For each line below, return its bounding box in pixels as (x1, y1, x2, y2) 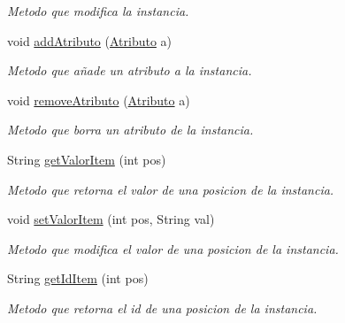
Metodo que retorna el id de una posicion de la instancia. (7, 298, 318, 317)
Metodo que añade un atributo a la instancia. (7, 61, 252, 80)
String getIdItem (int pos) (7, 269, 149, 288)
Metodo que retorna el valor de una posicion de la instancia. (7, 180, 334, 198)
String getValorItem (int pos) (7, 150, 166, 168)
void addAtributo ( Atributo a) (7, 31, 172, 50)
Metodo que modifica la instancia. (7, 2, 189, 19)
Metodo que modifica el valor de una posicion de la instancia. (7, 239, 339, 258)
